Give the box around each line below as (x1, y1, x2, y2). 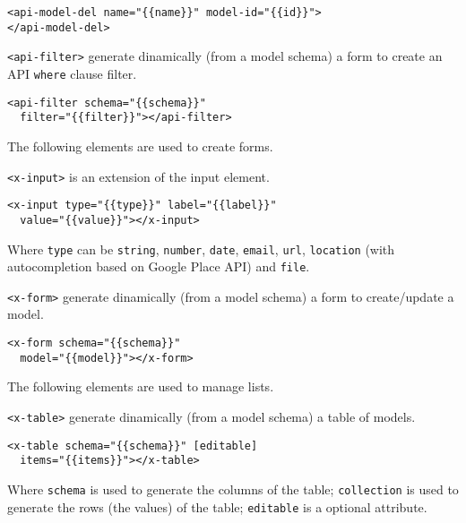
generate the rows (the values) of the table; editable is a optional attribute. (7, 497, 427, 516)
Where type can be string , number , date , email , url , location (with (7, 239, 395, 258)
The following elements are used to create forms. (7, 136, 273, 155)
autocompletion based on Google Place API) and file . (7, 257, 310, 276)
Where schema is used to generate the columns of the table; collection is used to (7, 479, 459, 498)
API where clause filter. (7, 64, 137, 82)
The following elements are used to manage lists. (7, 377, 274, 396)
